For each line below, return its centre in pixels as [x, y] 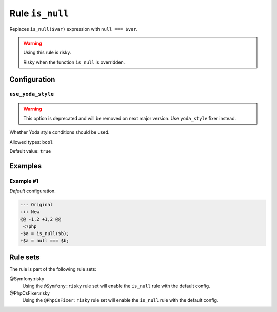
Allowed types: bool [31, 142]
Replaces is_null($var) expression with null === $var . [74, 29]
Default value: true [30, 151]
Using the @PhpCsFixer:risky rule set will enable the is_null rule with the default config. [120, 300]
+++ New [30, 212]
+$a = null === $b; [45, 241]
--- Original [37, 205]
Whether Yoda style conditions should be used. [60, 132]
